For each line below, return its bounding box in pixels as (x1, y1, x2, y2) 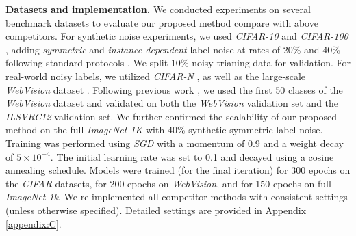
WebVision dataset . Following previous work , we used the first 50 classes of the (5, 82, 343, 96)
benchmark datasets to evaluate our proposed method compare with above (5, 15, 318, 29)
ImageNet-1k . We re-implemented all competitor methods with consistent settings (5, 189, 348, 204)
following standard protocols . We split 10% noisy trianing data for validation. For (5, 55, 351, 70)
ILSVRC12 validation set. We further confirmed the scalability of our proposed (5, 109, 338, 123)
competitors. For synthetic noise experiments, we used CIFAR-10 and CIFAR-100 (5, 29, 348, 43)
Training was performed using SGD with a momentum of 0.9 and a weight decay (5, 135, 344, 150)
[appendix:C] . (5, 216, 62, 231)
